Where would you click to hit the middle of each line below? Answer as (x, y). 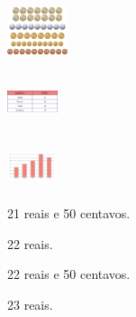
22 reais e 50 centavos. (69, 274)
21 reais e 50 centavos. (69, 213)
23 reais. (30, 305)
